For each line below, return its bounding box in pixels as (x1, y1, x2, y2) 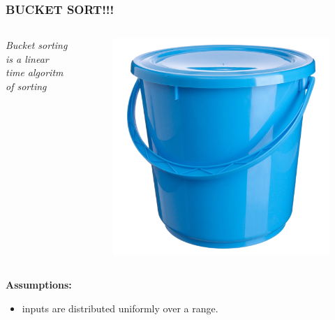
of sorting (6, 79, 47, 93)
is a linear (6, 51, 49, 66)
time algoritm (6, 65, 64, 80)
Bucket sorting (6, 38, 68, 52)
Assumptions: (6, 277, 72, 292)
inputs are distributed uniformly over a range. (22, 300, 218, 315)
